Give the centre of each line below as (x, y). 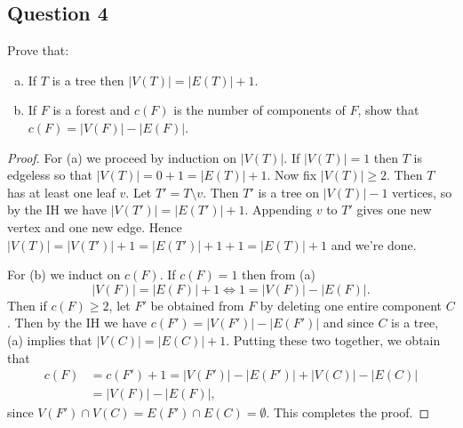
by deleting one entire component (351, 305)
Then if (27, 305)
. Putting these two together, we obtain (333, 339)
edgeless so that (50, 175)
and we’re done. (374, 244)
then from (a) (279, 275)
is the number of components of (259, 110)
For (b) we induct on (64, 275)
